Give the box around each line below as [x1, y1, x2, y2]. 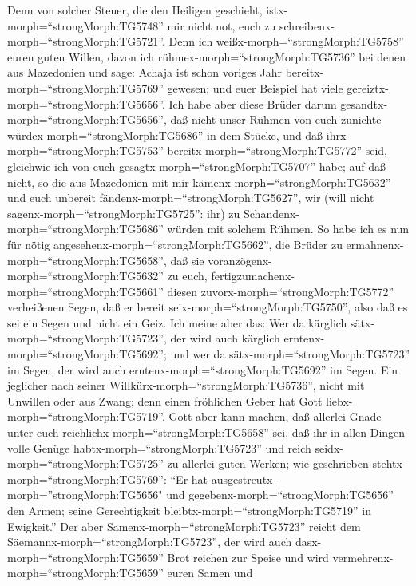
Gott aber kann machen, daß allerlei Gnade [168, 408, 382, 425]
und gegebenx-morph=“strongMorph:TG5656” [166, 486, 394, 503]
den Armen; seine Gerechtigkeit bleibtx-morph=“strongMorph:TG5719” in [7, 502, 371, 518]
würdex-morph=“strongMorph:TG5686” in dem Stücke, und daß [7, 126, 323, 143]
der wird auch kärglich [170, 330, 280, 346]
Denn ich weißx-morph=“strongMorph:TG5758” [168, 33, 404, 49]
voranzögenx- [208, 251, 272, 268]
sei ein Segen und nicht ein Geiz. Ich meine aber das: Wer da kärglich [7, 314, 347, 331]
